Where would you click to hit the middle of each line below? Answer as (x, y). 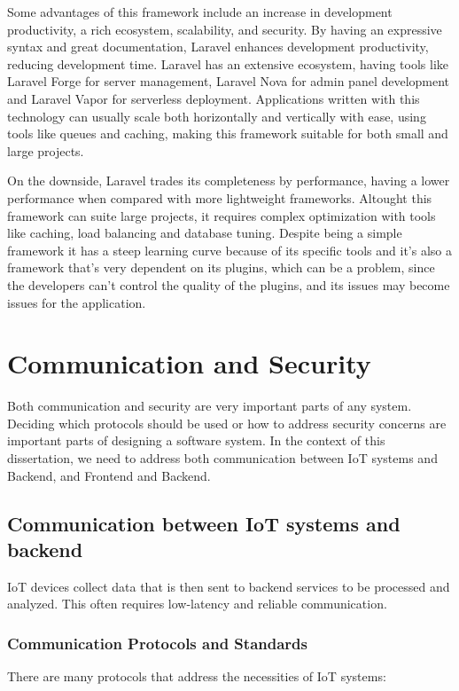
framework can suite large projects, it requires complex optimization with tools (222, 215)
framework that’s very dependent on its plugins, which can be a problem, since (221, 267)
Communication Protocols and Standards (157, 643)
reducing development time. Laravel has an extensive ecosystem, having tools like (228, 63)
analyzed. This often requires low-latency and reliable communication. (197, 604)
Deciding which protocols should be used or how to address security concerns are (227, 423)
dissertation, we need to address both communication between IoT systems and (222, 458)
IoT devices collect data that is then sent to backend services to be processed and (229, 586)
